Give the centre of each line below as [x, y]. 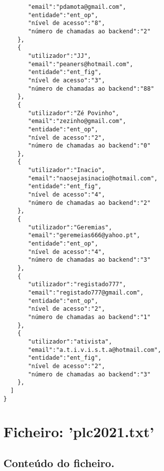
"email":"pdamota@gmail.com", [77, 7]
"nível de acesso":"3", [67, 80]
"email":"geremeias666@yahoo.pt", [84, 235]
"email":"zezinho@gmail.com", [77, 121]
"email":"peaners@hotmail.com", [81, 64]
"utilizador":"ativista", [70, 341]
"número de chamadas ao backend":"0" [89, 146]
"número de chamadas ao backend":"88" [91, 88]
